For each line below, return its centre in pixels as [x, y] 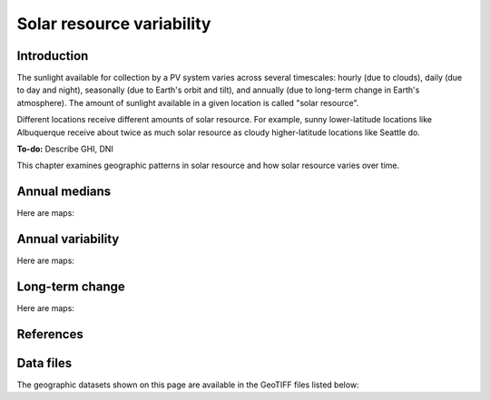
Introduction [53, 56]
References [50, 334]
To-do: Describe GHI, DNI [65, 149]
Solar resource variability [114, 24]
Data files [44, 363]
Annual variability [68, 239]
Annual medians [64, 192]
